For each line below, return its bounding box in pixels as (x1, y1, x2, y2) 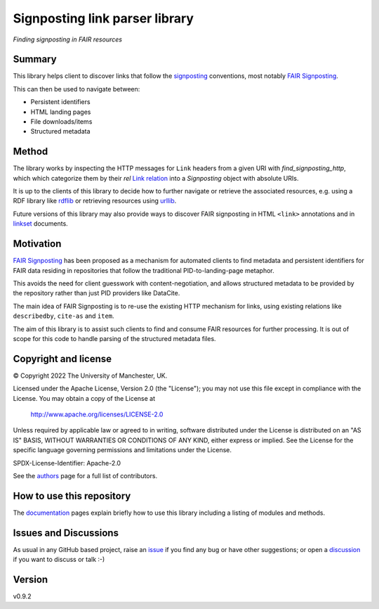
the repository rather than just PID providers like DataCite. (13, 289, 180, 297)
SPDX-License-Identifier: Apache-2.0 (13, 459, 121, 467)
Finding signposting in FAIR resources (13, 35, 123, 44)
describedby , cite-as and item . (13, 312, 115, 320)
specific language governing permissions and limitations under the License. (13, 446, 232, 454)
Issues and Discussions (13, 527, 119, 539)
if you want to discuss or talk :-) (13, 556, 105, 564)
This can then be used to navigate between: (13, 84, 140, 93)
